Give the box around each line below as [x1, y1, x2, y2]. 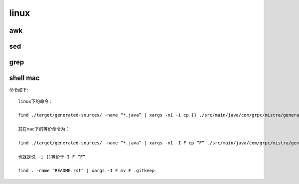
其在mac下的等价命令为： [18, 126, 70, 132]
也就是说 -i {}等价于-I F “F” [18, 154, 86, 160]
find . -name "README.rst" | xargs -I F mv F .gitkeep [18, 168, 155, 174]
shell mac [9, 74, 40, 82]
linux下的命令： [18, 98, 53, 104]
